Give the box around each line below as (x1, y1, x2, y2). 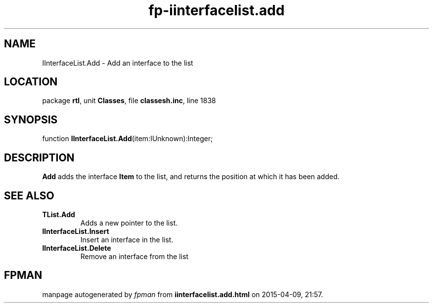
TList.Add (42, 210, 75, 219)
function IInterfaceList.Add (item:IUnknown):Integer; (42, 134, 213, 143)
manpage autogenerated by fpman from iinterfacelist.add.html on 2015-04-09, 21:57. (42, 290, 323, 299)
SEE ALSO (4, 189, 54, 202)
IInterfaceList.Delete (42, 243, 111, 252)
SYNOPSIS (4, 113, 58, 126)
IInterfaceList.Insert (42, 227, 109, 235)
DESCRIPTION (4, 151, 75, 164)
